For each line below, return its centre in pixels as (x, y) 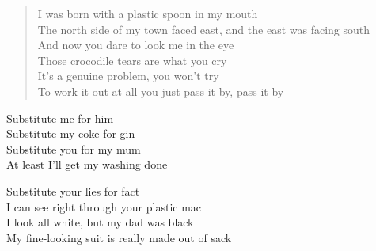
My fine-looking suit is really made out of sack (119, 237)
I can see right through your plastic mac (104, 206)
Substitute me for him (60, 118)
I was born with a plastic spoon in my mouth (148, 13)
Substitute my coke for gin (71, 133)
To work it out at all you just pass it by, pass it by (161, 91)
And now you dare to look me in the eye (136, 45)
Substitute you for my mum (74, 148)
